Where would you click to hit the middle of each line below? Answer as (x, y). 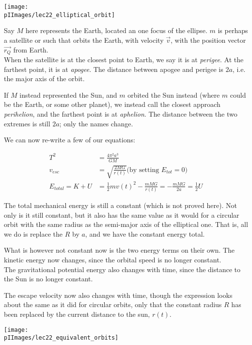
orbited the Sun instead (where (174, 95)
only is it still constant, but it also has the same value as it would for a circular (122, 215)
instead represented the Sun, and (68, 95)
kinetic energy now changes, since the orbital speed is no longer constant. (113, 260)
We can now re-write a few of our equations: (70, 140)
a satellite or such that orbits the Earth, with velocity (84, 40)
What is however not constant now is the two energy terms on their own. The (119, 250)
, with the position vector (208, 40)
